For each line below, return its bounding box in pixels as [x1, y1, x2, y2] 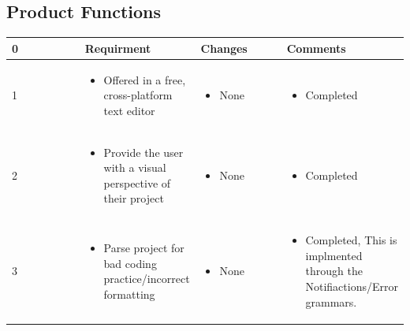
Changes [200, 39, 248, 56]
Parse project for [103, 240, 184, 255]
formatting [103, 285, 155, 302]
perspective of [103, 174, 171, 191]
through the [305, 262, 363, 279]
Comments [286, 39, 346, 56]
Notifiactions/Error [305, 277, 398, 294]
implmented [305, 247, 363, 263]
